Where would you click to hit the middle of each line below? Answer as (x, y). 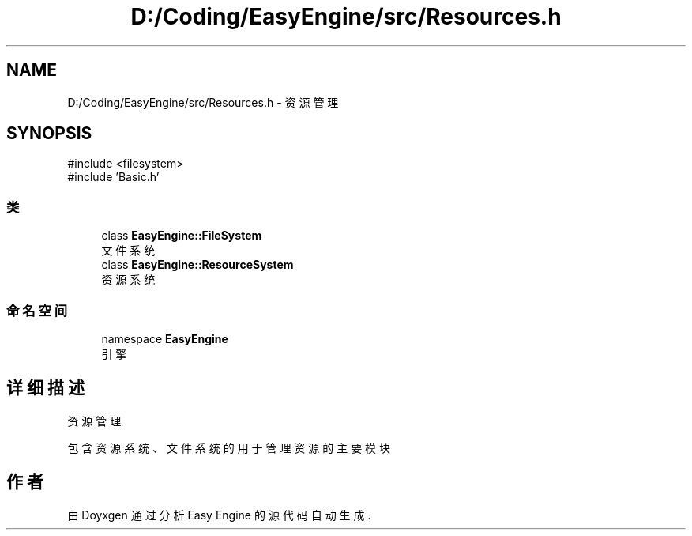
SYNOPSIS (49, 134)
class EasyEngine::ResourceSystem (197, 265)
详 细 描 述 (45, 388)
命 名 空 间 (37, 310)
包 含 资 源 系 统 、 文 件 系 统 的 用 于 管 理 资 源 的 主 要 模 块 (229, 447)
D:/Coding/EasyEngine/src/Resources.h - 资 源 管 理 (203, 102)
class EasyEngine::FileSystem (182, 236)
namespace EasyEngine (165, 338)
